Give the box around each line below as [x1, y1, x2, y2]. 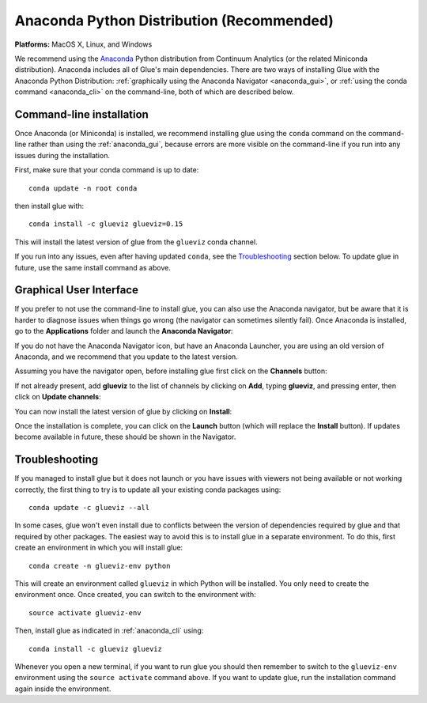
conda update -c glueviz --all [28, 503, 150, 512]
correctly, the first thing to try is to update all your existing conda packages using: [14, 485, 282, 494]
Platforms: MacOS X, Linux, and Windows [14, 40, 153, 49]
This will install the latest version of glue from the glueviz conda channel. [14, 237, 258, 247]
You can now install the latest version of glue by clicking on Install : [14, 406, 232, 416]
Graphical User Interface [14, 283, 138, 297]
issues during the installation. [14, 150, 111, 160]
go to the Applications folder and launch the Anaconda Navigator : [14, 327, 233, 336]
